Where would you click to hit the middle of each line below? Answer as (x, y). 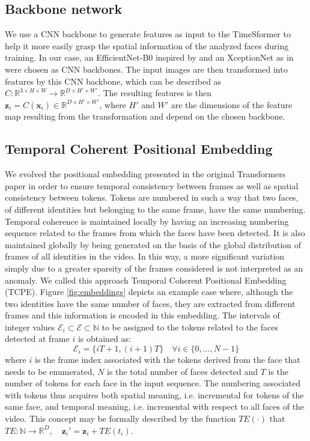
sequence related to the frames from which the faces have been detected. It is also (155, 233)
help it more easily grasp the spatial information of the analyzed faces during (147, 45)
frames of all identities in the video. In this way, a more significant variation (145, 256)
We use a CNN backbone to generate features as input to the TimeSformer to (148, 34)
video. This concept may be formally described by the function (120, 418)
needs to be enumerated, (50, 371)
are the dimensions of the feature (232, 104)
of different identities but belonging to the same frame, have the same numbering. (155, 209)
